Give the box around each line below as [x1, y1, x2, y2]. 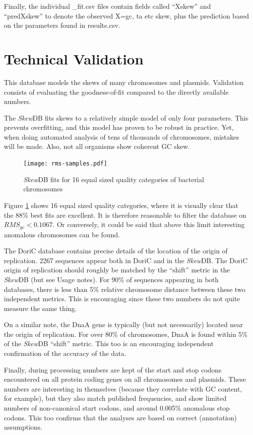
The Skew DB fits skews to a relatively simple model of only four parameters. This [4, 112, 249, 123]
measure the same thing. [4, 303, 77, 313]
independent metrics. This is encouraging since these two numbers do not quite [4, 293, 240, 304]
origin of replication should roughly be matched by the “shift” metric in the [4, 265, 230, 275]
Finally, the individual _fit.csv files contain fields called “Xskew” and [4, 1, 211, 11]
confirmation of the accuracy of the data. [4, 348, 126, 358]
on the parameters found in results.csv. [4, 20, 120, 30]
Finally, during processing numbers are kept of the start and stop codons [4, 364, 222, 374]
